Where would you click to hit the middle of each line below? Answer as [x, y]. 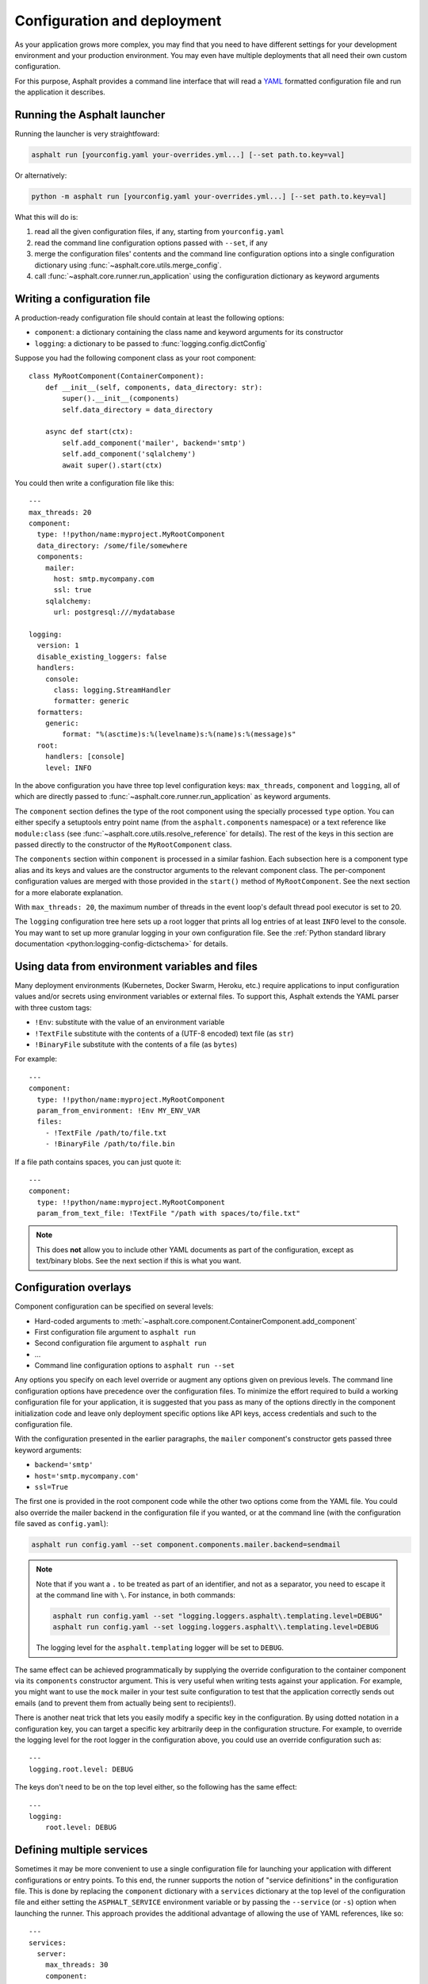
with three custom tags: [53, 1007]
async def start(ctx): [89, 432]
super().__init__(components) [121, 398]
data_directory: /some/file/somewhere [112, 545]
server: [52, 1953]
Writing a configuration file [82, 299]
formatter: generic [92, 701]
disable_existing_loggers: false [102, 656]
